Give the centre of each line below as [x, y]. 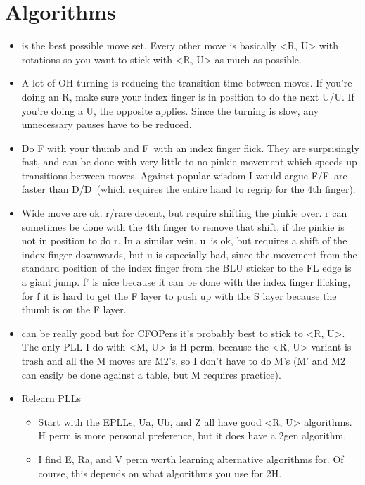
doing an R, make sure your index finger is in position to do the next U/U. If [188, 96]
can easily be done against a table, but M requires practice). [151, 374]
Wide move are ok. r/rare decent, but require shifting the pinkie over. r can [184, 213]
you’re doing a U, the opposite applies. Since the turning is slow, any [170, 110]
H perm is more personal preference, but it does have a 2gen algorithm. [192, 435]
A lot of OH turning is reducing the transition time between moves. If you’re [187, 83]
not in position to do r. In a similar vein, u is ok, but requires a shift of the [184, 240]
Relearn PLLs [51, 398]
